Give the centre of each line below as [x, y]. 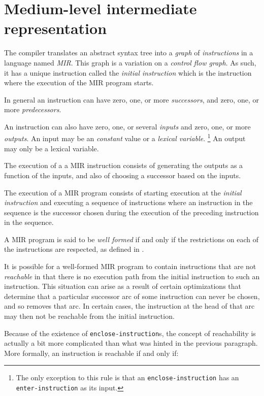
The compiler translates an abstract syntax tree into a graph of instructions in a [129, 53]
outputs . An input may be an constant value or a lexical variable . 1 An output [125, 138]
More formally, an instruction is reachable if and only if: [91, 353]
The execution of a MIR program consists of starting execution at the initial [123, 192]
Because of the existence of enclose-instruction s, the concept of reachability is [130, 333]
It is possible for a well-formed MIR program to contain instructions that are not [130, 266]
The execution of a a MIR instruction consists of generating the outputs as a [124, 165]
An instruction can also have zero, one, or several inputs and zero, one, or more [127, 126]
